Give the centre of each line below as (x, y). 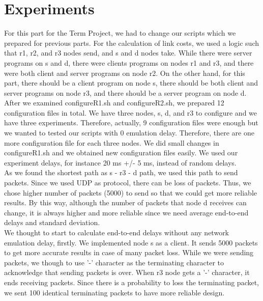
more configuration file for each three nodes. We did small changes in (112, 142)
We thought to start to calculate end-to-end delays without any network (117, 232)
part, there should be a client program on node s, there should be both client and (131, 83)
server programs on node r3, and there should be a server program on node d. (125, 92)
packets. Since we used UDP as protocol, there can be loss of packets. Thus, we (128, 183)
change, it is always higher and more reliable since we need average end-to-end (126, 212)
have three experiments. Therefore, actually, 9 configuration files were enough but (131, 122)
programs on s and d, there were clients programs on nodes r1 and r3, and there (129, 62)
